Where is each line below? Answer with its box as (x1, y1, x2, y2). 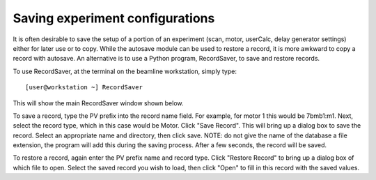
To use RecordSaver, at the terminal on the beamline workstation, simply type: (13, 67, 237, 75)
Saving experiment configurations (13, 10, 215, 26)
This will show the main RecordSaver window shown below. (13, 98, 184, 107)
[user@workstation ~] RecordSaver (25, 84, 143, 91)
